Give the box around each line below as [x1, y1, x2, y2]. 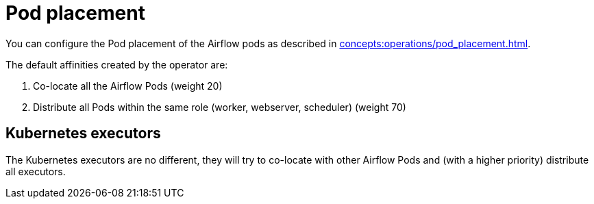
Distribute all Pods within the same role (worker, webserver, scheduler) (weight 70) [33, 101, 406, 113]
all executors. [5, 165, 66, 177]
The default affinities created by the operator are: [5, 58, 228, 71]
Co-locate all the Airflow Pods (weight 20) [33, 79, 223, 92]
